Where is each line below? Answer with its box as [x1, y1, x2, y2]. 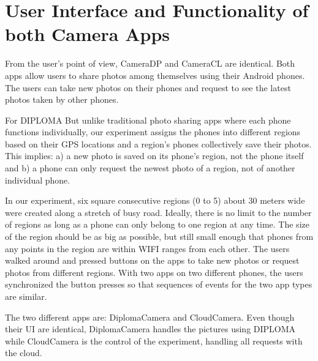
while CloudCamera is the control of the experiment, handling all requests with [5, 334, 303, 347]
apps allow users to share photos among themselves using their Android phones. [5, 69, 305, 81]
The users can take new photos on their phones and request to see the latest [5, 81, 291, 94]
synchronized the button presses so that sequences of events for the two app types [5, 278, 312, 291]
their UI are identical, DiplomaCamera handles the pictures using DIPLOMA [5, 322, 296, 335]
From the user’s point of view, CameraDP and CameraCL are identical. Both [5, 57, 295, 70]
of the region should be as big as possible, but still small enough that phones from [5, 230, 314, 243]
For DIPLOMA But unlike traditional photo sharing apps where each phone [5, 113, 291, 126]
